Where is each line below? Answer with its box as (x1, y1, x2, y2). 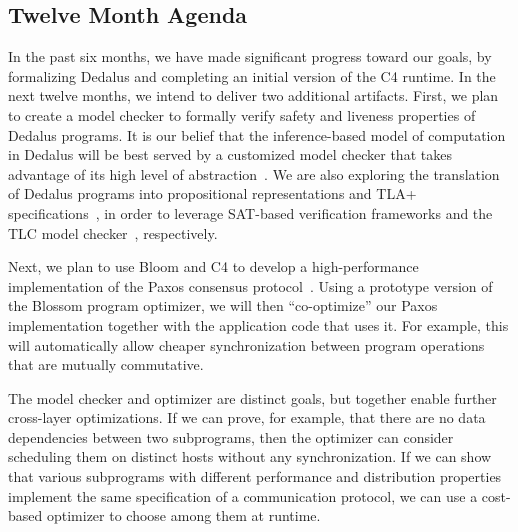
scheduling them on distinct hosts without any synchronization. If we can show (8, 446, 492, 467)
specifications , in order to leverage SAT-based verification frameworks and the (8, 202, 493, 223)
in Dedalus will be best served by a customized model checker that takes (8, 144, 452, 165)
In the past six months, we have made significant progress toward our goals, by (8, 46, 492, 67)
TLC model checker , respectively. (8, 222, 218, 243)
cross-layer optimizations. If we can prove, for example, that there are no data (8, 407, 486, 428)
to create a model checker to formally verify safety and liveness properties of (8, 104, 476, 125)
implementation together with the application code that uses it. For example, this (8, 314, 509, 335)
